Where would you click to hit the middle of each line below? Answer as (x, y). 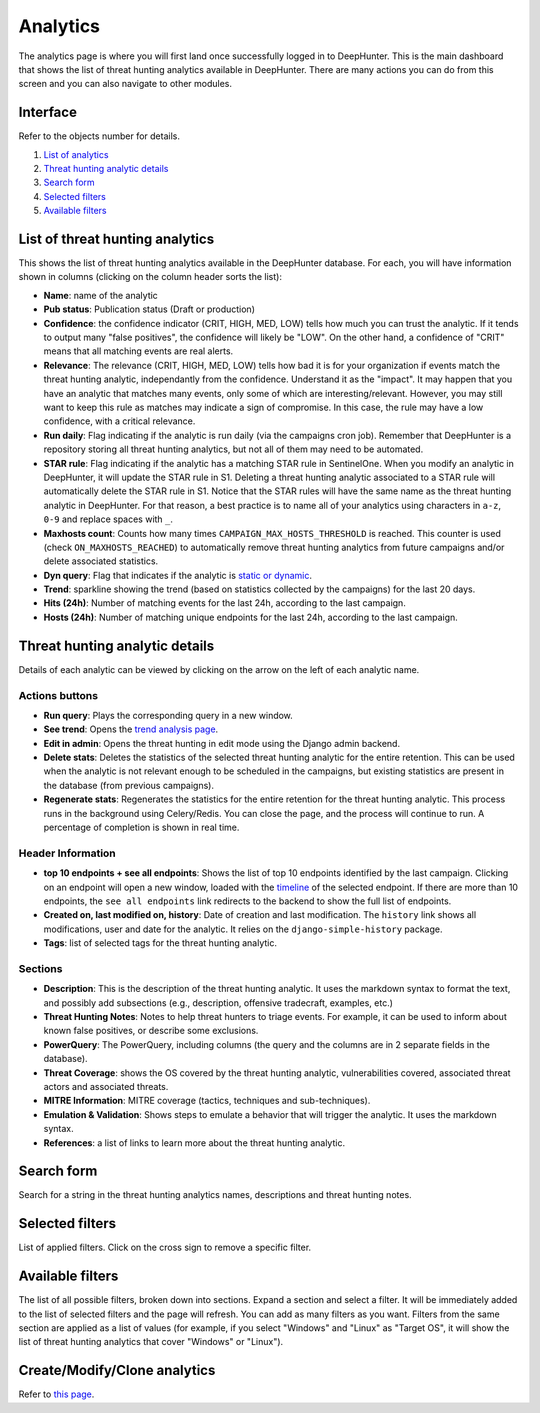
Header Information (67, 853)
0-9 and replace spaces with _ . (108, 519)
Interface (47, 112)
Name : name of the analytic (101, 295)
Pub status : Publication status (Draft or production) (149, 309)
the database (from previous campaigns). (129, 785)
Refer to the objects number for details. (99, 136)
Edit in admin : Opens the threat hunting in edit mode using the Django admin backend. (221, 743)
